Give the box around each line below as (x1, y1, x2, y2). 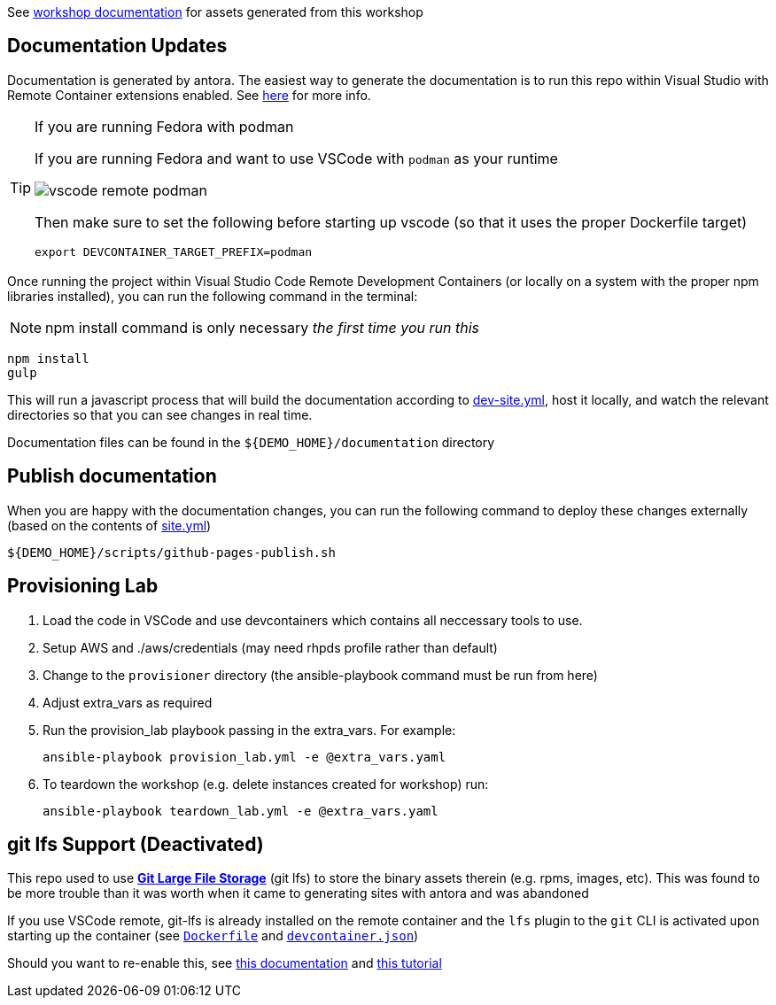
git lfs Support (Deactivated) (7, 832, 264, 855)
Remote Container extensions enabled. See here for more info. (7, 87, 371, 103)
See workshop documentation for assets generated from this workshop (7, 4, 423, 19)
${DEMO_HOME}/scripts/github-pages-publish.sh (7, 545, 336, 560)
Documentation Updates (7, 35, 228, 58)
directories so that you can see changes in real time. (7, 406, 313, 422)
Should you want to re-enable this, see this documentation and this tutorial (7, 955, 442, 971)
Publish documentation (7, 465, 217, 488)
